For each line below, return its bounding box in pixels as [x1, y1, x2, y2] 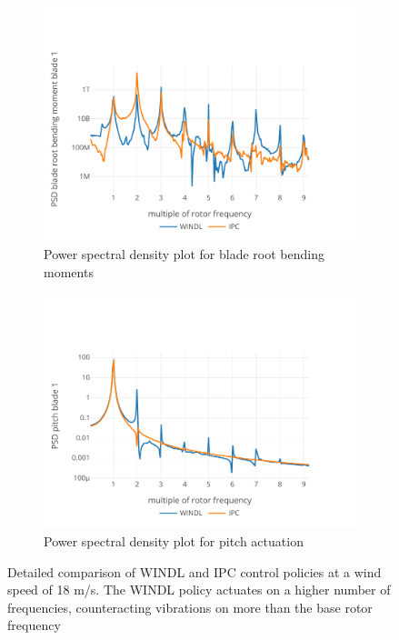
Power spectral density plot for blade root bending [44, 245, 324, 264]
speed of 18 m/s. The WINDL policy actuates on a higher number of [7, 580, 391, 599]
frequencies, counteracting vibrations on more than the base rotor [7, 597, 373, 616]
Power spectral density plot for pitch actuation [44, 531, 304, 550]
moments [44, 262, 94, 281]
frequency [7, 615, 61, 635]
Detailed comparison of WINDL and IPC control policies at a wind [7, 562, 382, 581]
